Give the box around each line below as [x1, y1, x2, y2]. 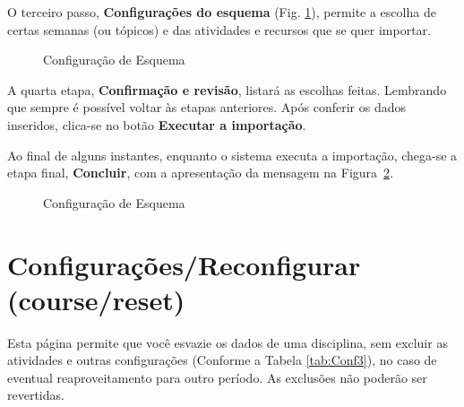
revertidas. [7, 385, 64, 404]
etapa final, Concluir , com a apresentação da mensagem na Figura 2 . [7, 163, 393, 182]
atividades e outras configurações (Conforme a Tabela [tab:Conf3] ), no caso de [7, 351, 437, 369]
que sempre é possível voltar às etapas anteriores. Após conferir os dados [7, 98, 406, 117]
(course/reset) [7, 281, 185, 317]
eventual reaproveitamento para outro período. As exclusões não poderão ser [7, 368, 427, 386]
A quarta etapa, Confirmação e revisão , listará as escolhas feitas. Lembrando [7, 80, 447, 99]
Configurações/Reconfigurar [7, 246, 361, 282]
